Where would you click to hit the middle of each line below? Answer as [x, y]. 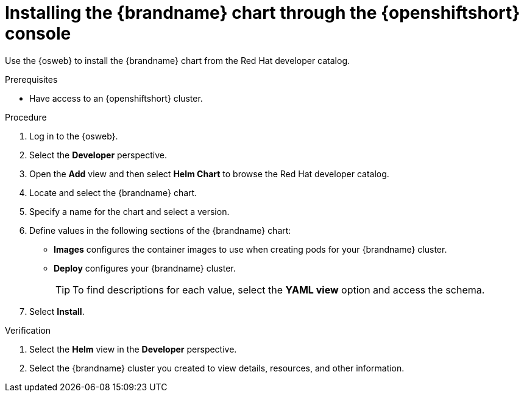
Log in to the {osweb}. [74, 136]
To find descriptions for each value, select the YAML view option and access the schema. [279, 290]
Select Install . [57, 311]
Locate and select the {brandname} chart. [113, 192]
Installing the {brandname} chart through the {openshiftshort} [263, 13]
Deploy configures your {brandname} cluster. [145, 268]
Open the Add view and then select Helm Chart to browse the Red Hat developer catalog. [209, 174]
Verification [28, 330]
